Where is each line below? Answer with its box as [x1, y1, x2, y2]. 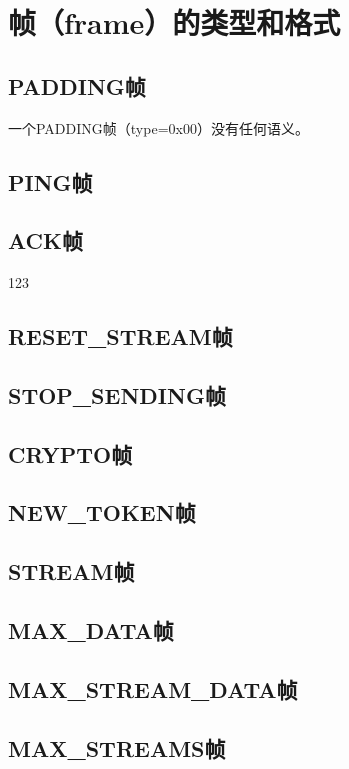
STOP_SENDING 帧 [8, 379, 226, 410]
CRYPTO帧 [8, 438, 133, 469]
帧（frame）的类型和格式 [8, 2, 341, 43]
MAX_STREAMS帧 [8, 732, 226, 763]
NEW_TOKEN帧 [8, 497, 196, 528]
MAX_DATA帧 [8, 615, 174, 646]
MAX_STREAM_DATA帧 [8, 673, 298, 704]
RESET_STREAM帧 [8, 321, 233, 352]
